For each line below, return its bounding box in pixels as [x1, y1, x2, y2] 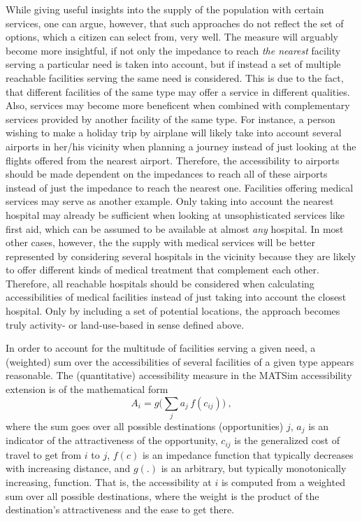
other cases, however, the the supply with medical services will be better [6, 235, 316, 250]
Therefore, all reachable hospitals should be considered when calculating [6, 276, 314, 290]
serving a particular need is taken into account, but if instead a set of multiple [6, 57, 341, 71]
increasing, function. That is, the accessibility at [6, 475, 212, 490]
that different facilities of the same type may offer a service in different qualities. [6, 84, 350, 99]
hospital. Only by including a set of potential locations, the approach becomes [6, 304, 340, 318]
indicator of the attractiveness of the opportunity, [6, 433, 218, 448]
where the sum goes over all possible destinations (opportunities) [6, 418, 284, 433]
